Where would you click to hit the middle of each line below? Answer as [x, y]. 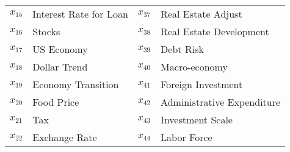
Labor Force [187, 137]
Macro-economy [194, 67]
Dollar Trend [60, 67]
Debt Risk [182, 49]
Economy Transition [76, 84]
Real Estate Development [215, 31]
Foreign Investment [202, 84]
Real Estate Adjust [201, 14]
